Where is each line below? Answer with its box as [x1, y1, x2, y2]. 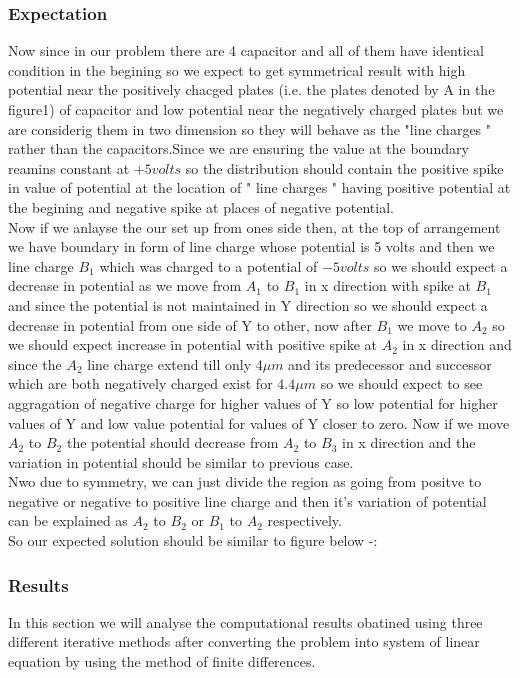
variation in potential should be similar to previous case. [8, 451, 354, 472]
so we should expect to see [320, 373, 483, 394]
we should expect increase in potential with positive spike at [8, 334, 377, 355]
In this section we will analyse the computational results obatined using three [8, 611, 483, 632]
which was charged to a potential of [99, 255, 318, 276]
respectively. [267, 510, 342, 531]
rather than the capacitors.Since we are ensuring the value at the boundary [8, 138, 469, 159]
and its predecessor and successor [288, 353, 492, 374]
